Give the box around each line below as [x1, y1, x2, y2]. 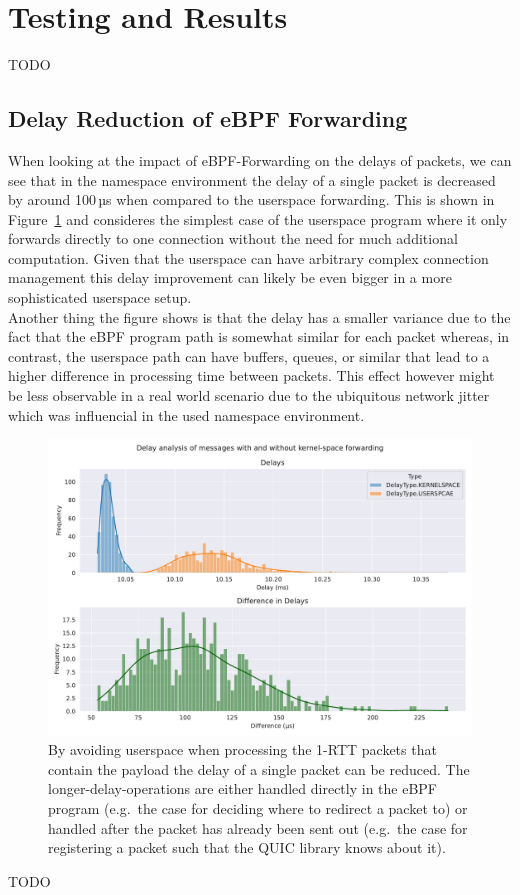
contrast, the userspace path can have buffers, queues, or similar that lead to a [8, 345, 490, 366]
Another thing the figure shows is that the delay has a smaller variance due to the [8, 306, 511, 327]
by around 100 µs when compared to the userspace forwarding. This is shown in [8, 189, 495, 210]
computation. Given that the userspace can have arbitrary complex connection [8, 247, 489, 268]
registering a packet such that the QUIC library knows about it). [48, 837, 446, 858]
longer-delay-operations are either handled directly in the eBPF [48, 778, 437, 799]
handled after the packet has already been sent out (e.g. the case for [48, 817, 468, 838]
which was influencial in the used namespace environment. [8, 404, 365, 425]
